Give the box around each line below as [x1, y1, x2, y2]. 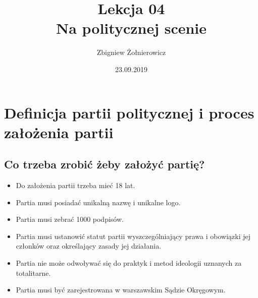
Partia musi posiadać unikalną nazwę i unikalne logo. [16, 197, 181, 207]
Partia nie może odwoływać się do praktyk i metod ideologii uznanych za [16, 258, 242, 268]
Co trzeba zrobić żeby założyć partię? [4, 156, 205, 172]
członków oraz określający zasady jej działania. [16, 241, 162, 251]
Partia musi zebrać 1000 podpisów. [16, 214, 124, 224]
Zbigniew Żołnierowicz [96, 47, 166, 57]
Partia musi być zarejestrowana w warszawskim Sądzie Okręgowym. [16, 284, 226, 295]
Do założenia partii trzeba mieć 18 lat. [16, 180, 135, 191]
